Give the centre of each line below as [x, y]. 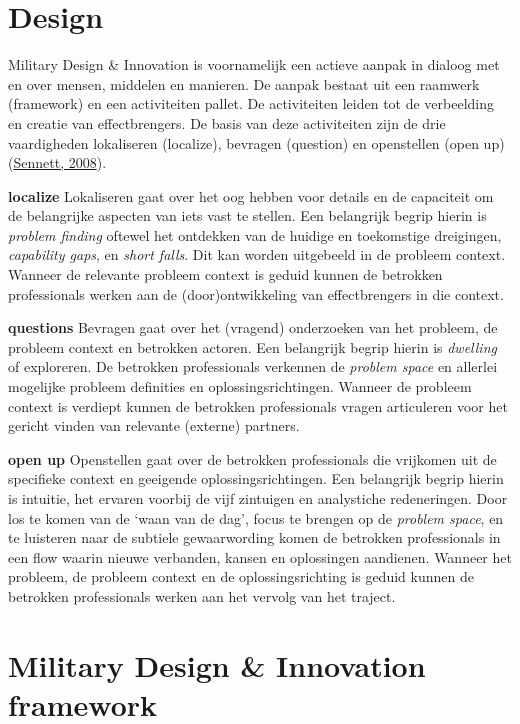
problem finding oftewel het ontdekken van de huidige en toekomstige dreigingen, [255, 234]
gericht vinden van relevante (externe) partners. [154, 425]
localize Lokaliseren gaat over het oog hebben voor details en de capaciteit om [251, 195]
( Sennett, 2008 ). [57, 162]
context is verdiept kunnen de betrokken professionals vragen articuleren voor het [258, 405]
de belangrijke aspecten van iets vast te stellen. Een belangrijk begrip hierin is [247, 215]
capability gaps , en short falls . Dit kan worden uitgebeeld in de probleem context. [257, 254]
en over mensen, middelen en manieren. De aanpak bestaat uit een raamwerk [244, 83]
